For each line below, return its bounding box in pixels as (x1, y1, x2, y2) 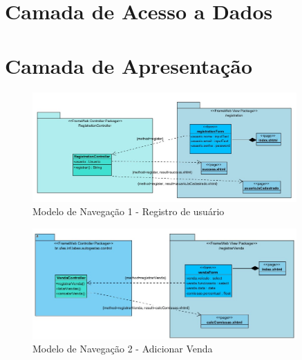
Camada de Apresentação (5, 51, 252, 79)
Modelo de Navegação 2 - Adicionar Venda (32, 341, 213, 356)
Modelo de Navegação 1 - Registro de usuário (32, 204, 225, 219)
